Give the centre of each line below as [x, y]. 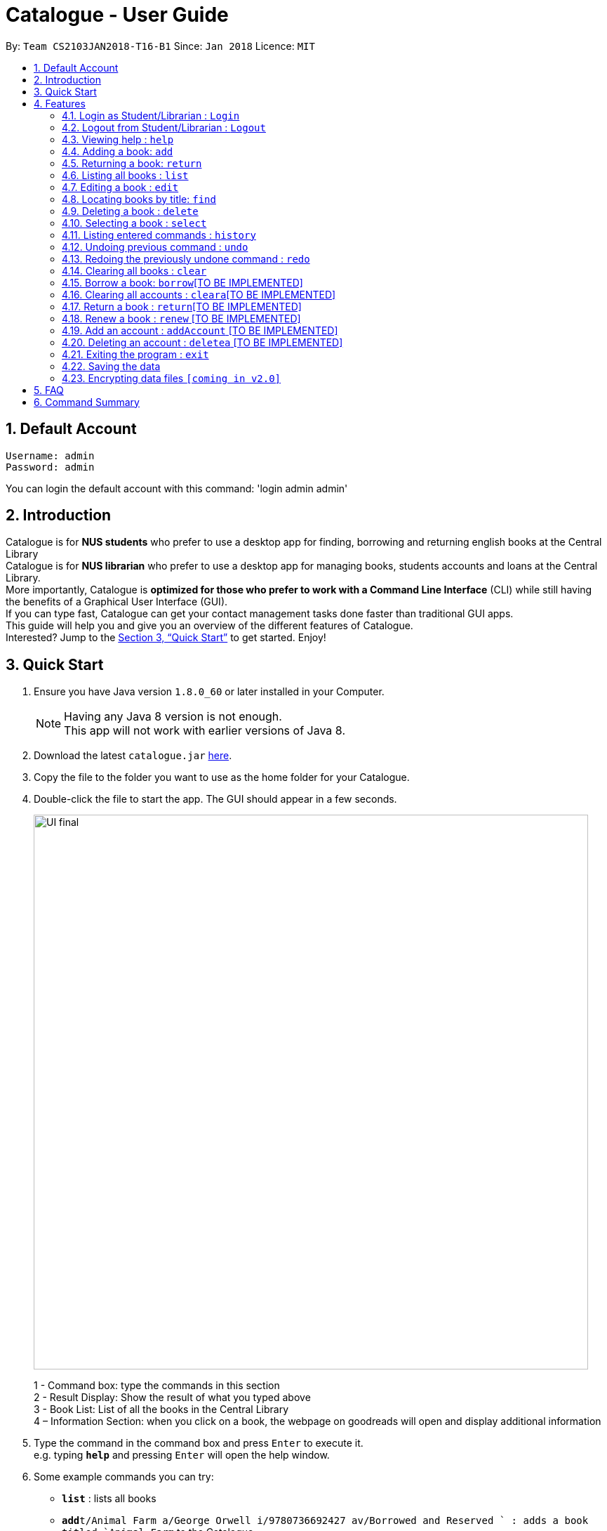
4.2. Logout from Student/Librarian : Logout [164, 127]
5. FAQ [49, 390]
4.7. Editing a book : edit [120, 187]
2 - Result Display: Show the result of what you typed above [172, 1398]
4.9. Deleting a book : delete [130, 211]
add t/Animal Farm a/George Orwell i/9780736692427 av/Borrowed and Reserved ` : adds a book [325, 1521]
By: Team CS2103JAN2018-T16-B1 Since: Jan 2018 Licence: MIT [160, 46]
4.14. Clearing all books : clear [134, 270]
